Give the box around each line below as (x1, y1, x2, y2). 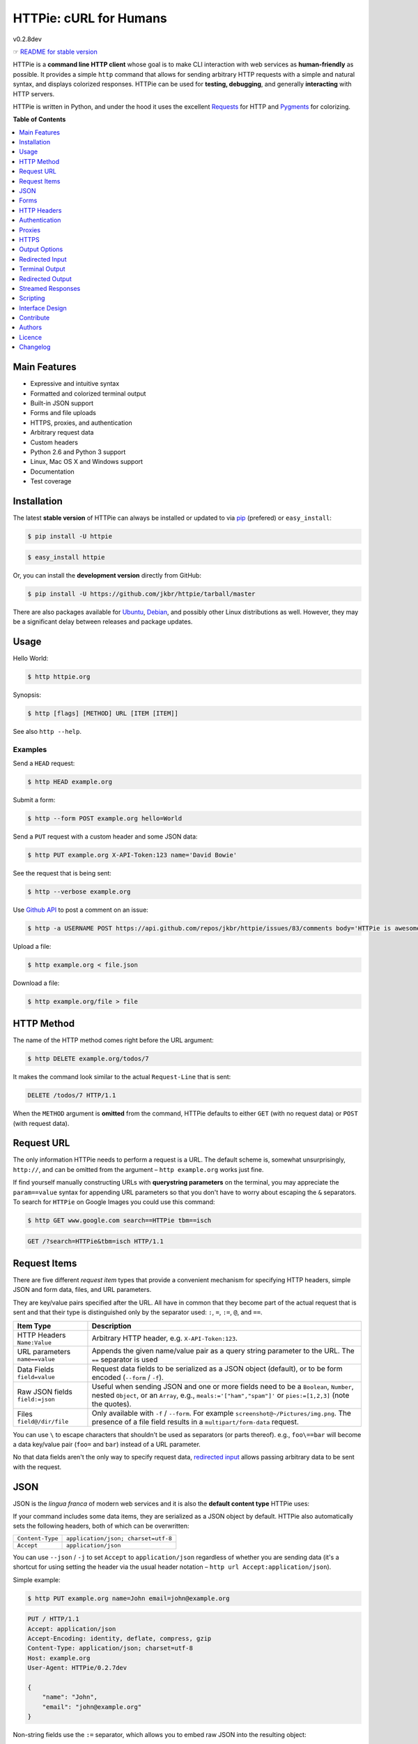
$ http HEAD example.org (27, 778, 113, 785)
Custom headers (30, 438, 78, 446)
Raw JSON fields (17, 1387, 72, 1397)
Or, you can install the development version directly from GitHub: (13, 571, 202, 579)
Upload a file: (13, 942, 52, 950)
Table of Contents (13, 115, 66, 123)
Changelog (19, 343, 51, 352)
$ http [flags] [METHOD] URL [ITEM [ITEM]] (27, 709, 179, 717)
